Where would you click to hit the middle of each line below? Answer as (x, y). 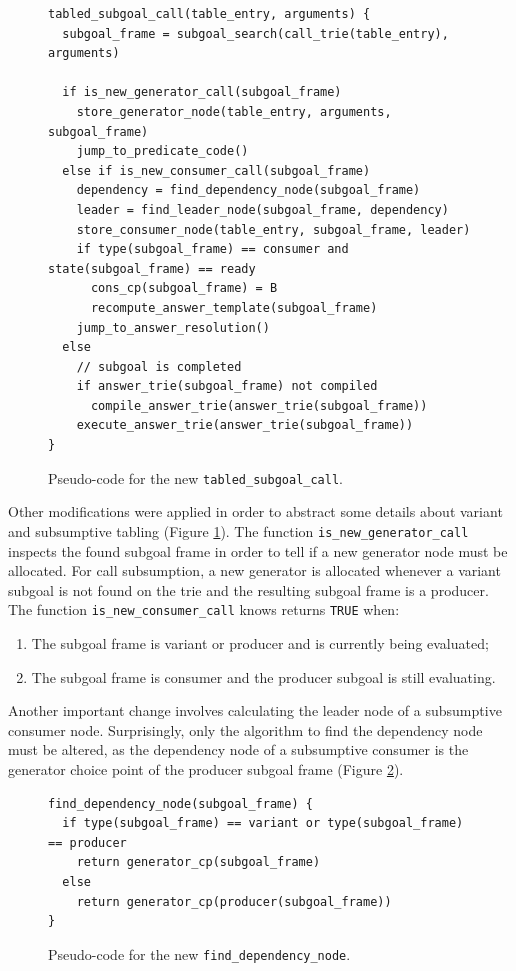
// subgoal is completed (159, 366)
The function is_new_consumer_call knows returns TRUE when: (204, 609)
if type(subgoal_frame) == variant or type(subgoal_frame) (263, 823)
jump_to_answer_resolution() (173, 327)
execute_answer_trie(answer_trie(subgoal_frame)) (245, 425)
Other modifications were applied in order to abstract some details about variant (255, 511)
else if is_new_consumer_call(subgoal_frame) (216, 170)
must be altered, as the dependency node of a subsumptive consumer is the (238, 749)
